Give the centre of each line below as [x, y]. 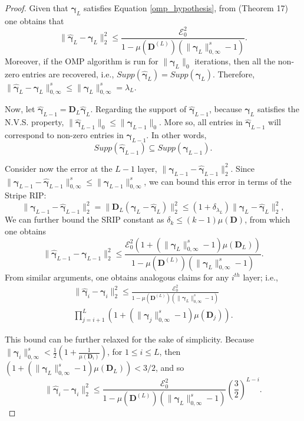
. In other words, [176, 134]
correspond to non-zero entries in [64, 134]
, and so [170, 368]
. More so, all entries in [201, 122]
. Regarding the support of [138, 109]
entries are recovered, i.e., [68, 74]
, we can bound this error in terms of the [218, 181]
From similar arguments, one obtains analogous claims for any [117, 277]
